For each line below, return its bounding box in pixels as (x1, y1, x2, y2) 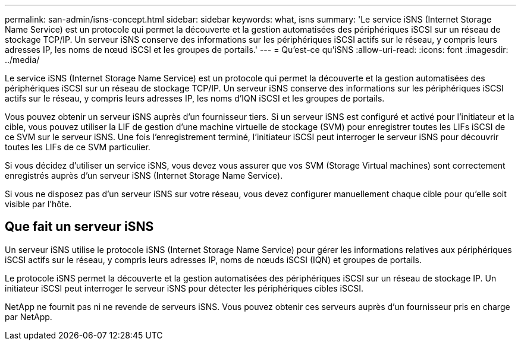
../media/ (5, 55, 40, 65)
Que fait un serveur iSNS (5, 219, 154, 235)
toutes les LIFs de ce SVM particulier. (5, 142, 150, 152)
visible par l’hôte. (5, 199, 72, 209)
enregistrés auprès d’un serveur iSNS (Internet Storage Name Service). (5, 170, 283, 181)
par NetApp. (5, 311, 52, 322)
